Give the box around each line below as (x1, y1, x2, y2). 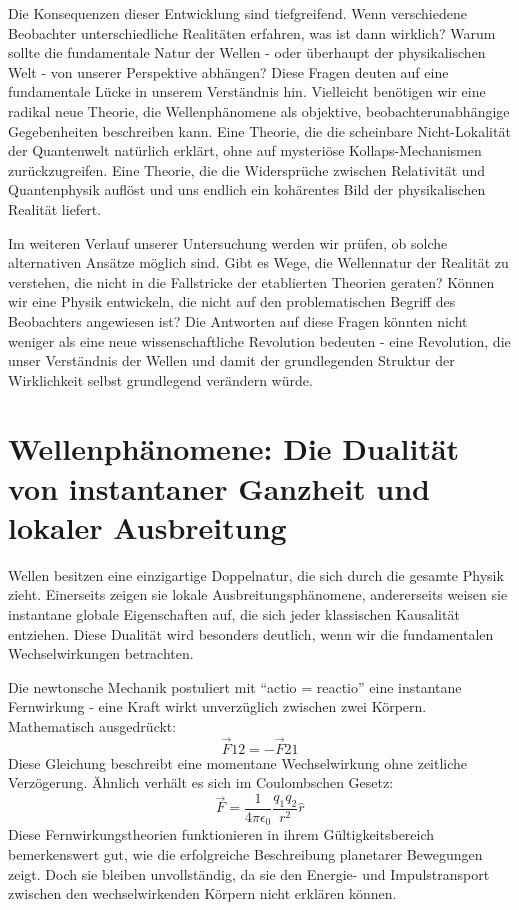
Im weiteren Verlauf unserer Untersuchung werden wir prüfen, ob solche (8, 232, 448, 253)
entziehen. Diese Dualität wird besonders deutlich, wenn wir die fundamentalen (8, 623, 494, 644)
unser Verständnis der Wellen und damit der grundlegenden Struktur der (8, 350, 455, 371)
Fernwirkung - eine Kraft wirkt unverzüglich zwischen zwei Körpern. (8, 696, 427, 717)
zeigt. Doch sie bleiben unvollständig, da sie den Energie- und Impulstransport (8, 863, 490, 884)
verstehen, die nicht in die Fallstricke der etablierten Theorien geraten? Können (8, 271, 495, 292)
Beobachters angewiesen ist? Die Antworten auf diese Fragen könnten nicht (8, 310, 468, 331)
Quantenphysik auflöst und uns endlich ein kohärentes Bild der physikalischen (8, 179, 486, 200)
